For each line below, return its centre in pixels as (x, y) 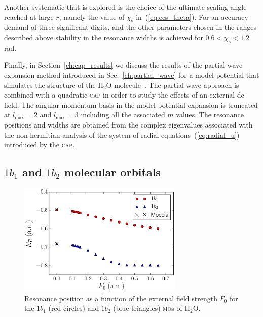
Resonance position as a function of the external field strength (121, 298)
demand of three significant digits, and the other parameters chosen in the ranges (130, 27)
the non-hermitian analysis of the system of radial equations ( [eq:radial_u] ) (122, 134)
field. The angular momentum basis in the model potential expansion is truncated (131, 104)
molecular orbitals (112, 172)
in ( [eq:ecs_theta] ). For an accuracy (192, 17)
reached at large (29, 17)
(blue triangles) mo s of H (152, 308)
